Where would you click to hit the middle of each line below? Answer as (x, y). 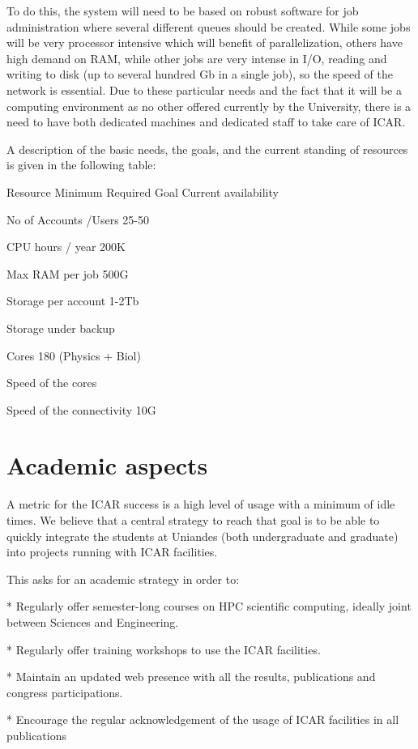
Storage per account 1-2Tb (73, 301)
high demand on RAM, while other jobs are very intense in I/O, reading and (197, 58)
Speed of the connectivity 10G (81, 409)
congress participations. (65, 692)
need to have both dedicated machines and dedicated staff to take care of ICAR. (206, 122)
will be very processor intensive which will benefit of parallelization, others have (205, 43)
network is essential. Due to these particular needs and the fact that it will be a (204, 89)
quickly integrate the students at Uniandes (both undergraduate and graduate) (203, 536)
